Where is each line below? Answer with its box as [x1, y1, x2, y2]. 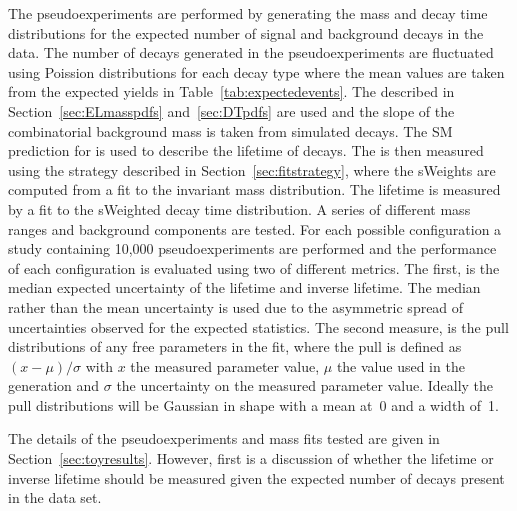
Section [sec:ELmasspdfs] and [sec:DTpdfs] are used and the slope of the [8, 100, 455, 121]
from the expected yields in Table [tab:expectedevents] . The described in [8, 81, 455, 102]
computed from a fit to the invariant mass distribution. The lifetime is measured [8, 179, 501, 200]
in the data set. [8, 487, 102, 508]
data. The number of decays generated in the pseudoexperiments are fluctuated [8, 42, 494, 63]
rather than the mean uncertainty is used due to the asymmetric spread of [8, 296, 464, 317]
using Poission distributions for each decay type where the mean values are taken [8, 61, 505, 82]
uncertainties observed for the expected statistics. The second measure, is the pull [8, 316, 509, 337]
